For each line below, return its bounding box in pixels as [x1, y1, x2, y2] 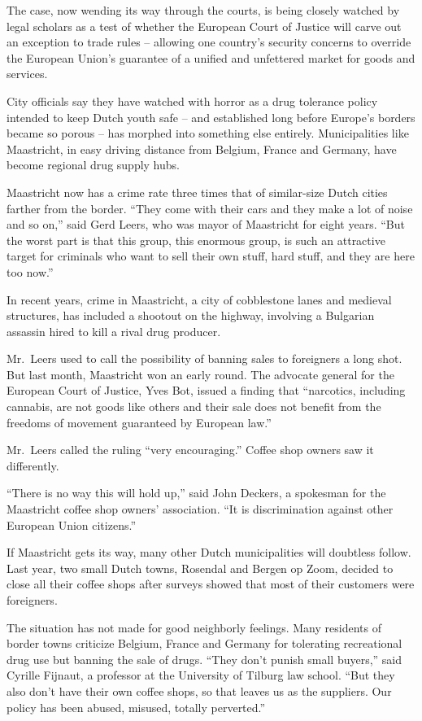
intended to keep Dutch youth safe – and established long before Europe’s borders [7, 108, 415, 125]
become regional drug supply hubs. [7, 156, 180, 173]
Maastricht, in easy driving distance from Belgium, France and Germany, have [7, 140, 397, 157]
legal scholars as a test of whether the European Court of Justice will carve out [7, 17, 402, 34]
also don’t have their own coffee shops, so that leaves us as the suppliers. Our [7, 682, 392, 699]
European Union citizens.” [7, 516, 136, 533]
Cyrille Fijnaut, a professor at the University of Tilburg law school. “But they [7, 666, 395, 684]
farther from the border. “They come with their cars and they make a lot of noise [7, 199, 413, 216]
